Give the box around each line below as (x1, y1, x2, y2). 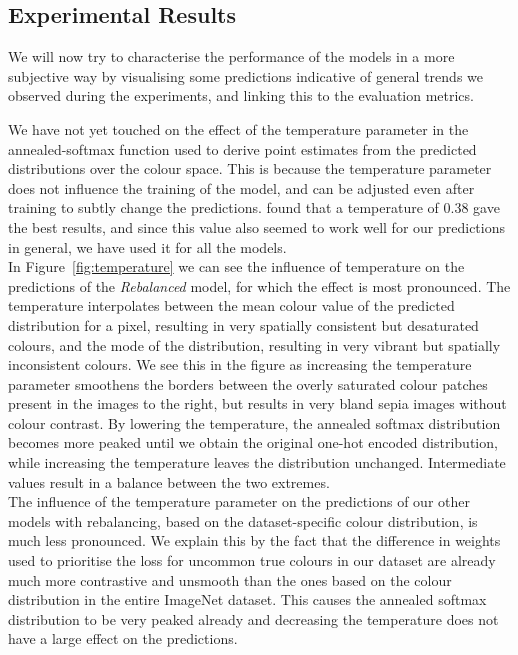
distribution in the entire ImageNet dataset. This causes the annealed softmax (8, 589, 487, 610)
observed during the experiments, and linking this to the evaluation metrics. (8, 85, 474, 106)
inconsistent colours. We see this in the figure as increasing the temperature (8, 354, 472, 375)
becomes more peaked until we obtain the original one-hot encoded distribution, (8, 432, 498, 453)
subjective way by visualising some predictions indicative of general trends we (8, 65, 484, 86)
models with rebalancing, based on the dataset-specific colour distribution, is (8, 510, 478, 531)
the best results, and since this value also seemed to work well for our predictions (8, 216, 505, 237)
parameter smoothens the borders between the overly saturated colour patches (8, 373, 488, 394)
